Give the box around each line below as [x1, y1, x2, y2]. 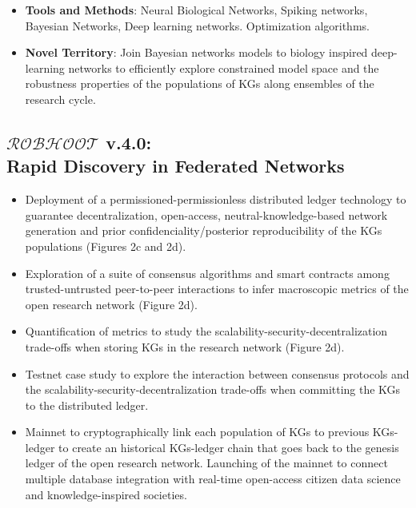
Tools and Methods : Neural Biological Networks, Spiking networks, [25, 2, 368, 18]
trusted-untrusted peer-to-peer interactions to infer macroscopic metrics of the [25, 280, 409, 297]
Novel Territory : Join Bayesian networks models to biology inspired [25, 44, 368, 61]
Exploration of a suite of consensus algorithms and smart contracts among [25, 264, 390, 281]
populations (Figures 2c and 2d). [25, 237, 186, 254]
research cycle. [25, 90, 96, 107]
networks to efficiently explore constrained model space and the [68, 59, 379, 76]
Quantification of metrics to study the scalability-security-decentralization [25, 323, 388, 339]
